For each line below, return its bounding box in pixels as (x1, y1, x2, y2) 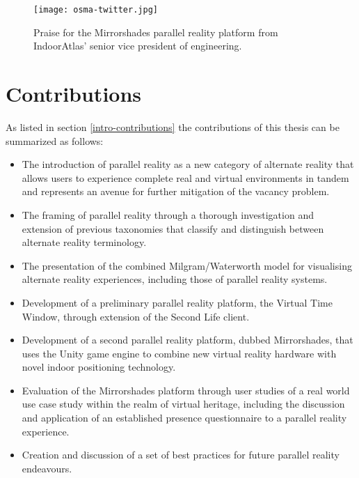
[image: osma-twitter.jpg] (33, 5, 158, 15)
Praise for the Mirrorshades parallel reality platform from (33, 24, 278, 39)
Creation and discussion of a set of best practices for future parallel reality (22, 447, 340, 462)
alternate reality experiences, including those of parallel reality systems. (22, 272, 328, 286)
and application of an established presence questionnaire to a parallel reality (22, 410, 347, 425)
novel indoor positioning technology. (22, 360, 176, 374)
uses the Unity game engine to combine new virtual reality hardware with (22, 346, 337, 360)
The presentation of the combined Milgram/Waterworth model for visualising (22, 258, 352, 272)
